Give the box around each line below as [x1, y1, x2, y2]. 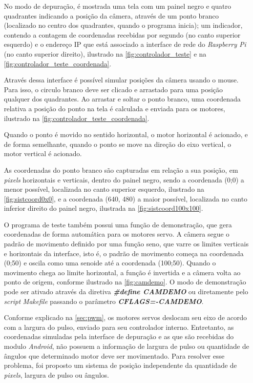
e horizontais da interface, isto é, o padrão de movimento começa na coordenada [4, 248, 244, 258]
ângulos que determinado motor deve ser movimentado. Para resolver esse [4, 350, 225, 361]
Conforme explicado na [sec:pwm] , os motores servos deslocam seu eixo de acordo [4, 312, 247, 323]
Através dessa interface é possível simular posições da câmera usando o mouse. [4, 75, 239, 85]
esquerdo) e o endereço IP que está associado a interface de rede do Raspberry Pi [4, 39, 246, 49]
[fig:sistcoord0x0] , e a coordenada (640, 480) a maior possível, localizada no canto [4, 193, 248, 203]
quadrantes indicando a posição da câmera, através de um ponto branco [4, 10, 219, 20]
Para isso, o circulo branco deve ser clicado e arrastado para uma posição [4, 84, 223, 94]
